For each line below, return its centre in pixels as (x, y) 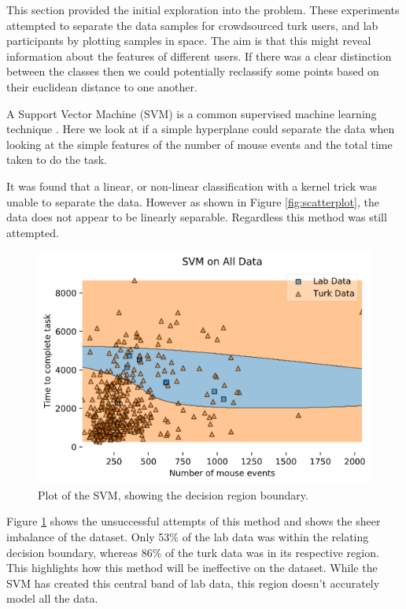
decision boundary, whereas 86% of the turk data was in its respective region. (193, 552)
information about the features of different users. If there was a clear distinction (199, 56)
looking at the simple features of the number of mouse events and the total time (199, 144)
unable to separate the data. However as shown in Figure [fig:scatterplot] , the (193, 201)
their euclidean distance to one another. (102, 86)
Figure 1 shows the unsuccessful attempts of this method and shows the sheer (194, 521)
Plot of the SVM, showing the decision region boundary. (173, 494)
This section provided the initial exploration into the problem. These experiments (203, 9)
